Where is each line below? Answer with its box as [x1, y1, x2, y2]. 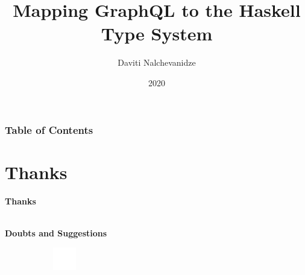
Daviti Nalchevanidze [118, 56, 196, 69]
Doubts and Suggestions [5, 226, 107, 239]
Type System [101, 21, 213, 46]
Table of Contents [5, 122, 93, 137]
